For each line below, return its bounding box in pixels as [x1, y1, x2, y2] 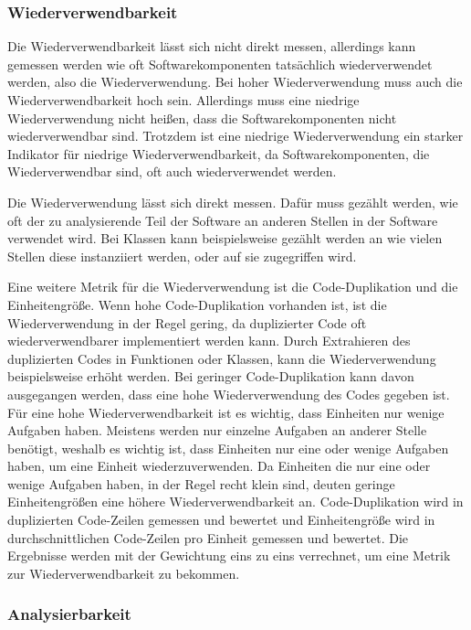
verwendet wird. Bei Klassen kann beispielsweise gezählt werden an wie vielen [7, 229, 443, 248]
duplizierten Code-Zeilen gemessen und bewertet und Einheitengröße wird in [7, 510, 435, 529]
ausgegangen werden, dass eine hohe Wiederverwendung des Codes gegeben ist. [7, 384, 450, 403]
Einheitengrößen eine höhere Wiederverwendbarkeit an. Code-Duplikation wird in [7, 492, 464, 511]
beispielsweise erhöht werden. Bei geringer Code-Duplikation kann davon [7, 367, 414, 386]
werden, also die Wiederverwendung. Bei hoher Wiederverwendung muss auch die [7, 72, 463, 91]
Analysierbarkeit [7, 603, 131, 625]
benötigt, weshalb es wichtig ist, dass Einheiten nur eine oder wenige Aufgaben [7, 438, 449, 457]
